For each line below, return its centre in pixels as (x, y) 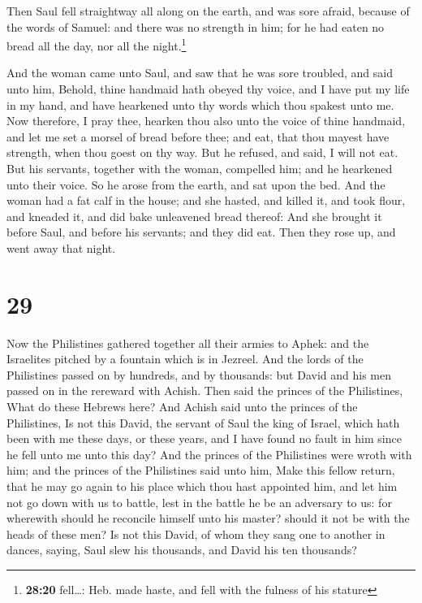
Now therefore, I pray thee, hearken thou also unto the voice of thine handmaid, (206, 121)
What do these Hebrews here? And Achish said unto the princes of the (182, 407)
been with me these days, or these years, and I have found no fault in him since (204, 438)
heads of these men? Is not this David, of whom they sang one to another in (196, 534)
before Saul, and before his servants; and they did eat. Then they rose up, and (201, 232)
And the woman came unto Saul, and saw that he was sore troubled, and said (200, 73)
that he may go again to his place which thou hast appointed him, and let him (202, 486)
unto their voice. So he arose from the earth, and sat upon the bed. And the (196, 184)
